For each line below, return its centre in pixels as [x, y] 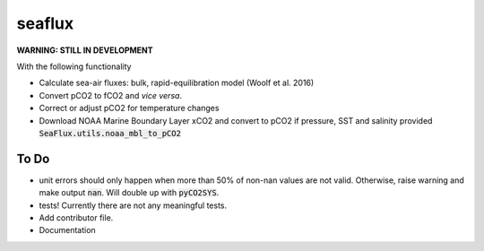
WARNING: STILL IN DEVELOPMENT [85, 50]
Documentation [67, 230]
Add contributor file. [76, 217]
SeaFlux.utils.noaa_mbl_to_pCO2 [110, 133]
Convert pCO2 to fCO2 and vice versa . [111, 95]
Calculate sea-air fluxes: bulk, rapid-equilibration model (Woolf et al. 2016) [177, 83]
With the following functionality [74, 66]
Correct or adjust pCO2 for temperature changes [129, 108]
